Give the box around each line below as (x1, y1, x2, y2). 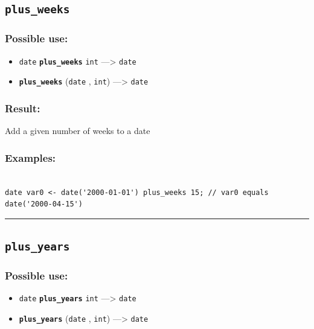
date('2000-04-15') (5, 200, 83, 209)
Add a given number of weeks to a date (5, 124, 150, 137)
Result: (5, 100, 40, 115)
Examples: (5, 150, 56, 165)
